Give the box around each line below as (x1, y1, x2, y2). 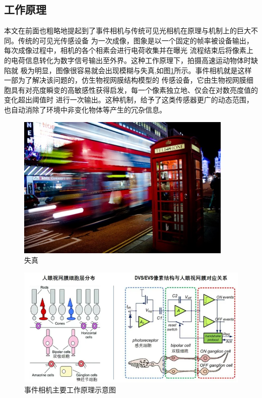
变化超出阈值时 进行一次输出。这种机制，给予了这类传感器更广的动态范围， (4, 94, 253, 105)
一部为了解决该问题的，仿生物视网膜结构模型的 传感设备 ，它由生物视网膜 (4, 75, 246, 85)
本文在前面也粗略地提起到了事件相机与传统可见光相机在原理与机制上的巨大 (4, 25, 251, 36)
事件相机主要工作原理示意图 (24, 384, 116, 394)
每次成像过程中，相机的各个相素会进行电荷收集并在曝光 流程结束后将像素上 (4, 45, 253, 55)
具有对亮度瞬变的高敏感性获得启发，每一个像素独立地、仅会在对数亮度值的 (11, 84, 258, 95)
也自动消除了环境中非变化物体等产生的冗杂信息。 (4, 104, 166, 115)
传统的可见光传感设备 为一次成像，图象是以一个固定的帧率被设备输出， (18, 35, 253, 45)
